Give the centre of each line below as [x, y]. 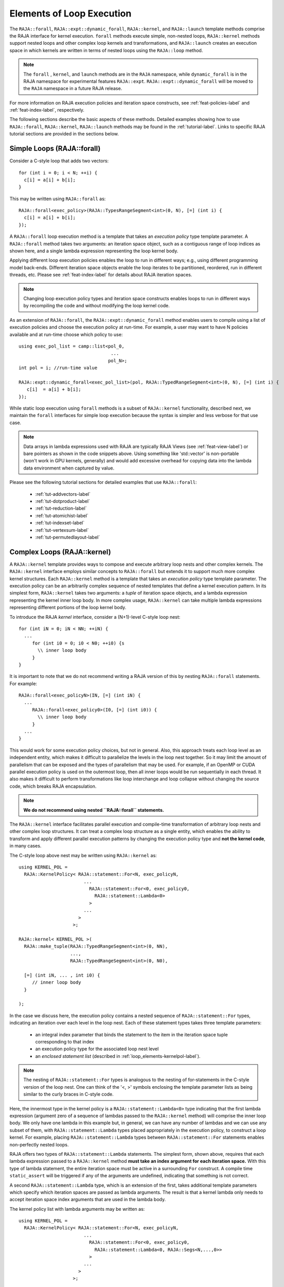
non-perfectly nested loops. [39, 1144]
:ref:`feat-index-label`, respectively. [47, 110]
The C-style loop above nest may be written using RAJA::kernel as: [83, 855]
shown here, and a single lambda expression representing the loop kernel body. [94, 251]
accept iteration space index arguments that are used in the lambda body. [88, 1199]
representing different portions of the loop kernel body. [68, 607]
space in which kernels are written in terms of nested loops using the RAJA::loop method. [106, 50]
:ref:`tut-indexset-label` [60, 523]
